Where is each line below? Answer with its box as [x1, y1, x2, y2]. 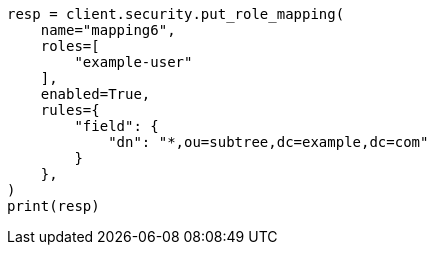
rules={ [40, 102, 100, 118]
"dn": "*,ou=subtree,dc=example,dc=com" [108, 134, 429, 150]
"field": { [74, 118, 159, 134]
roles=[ [40, 38, 100, 54]
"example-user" [74, 54, 193, 70]
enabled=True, [40, 86, 151, 102]
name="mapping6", [40, 22, 176, 38]
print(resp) [7, 198, 100, 214]
